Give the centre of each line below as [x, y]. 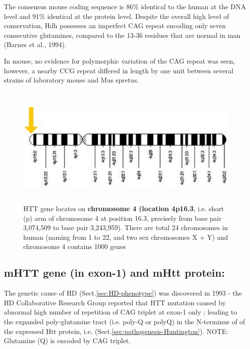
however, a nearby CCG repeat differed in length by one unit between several [119, 70]
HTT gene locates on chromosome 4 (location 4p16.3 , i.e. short [124, 208]
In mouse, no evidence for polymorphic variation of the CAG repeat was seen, [119, 60]
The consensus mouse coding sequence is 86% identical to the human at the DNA [125, 6]
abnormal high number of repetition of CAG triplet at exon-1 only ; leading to [120, 312]
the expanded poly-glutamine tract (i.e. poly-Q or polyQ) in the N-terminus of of [125, 322]
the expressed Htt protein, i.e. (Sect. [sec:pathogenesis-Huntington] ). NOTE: [116, 331]
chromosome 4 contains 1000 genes [75, 246]
